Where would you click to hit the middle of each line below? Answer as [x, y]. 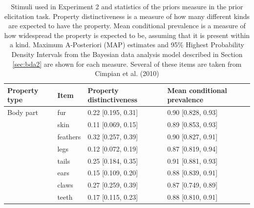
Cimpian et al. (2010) [127, 73]
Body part [23, 112]
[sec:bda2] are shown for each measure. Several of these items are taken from [127, 64]
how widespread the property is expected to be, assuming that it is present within [127, 35]
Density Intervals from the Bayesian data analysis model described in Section [127, 54]
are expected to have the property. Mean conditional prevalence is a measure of [127, 26]
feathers [69, 136]
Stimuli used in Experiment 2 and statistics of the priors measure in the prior [127, 6]
